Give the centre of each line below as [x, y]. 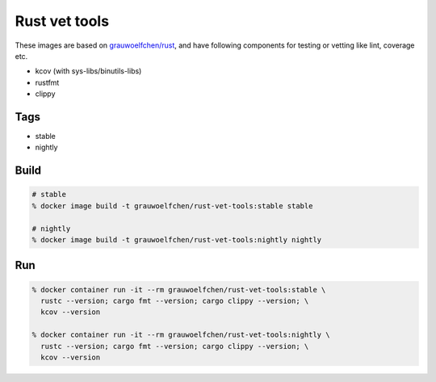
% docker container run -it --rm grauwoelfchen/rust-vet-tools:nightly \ [181, 335]
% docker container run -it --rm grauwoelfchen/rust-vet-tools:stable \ [179, 290]
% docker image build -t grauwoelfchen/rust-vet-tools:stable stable [172, 206]
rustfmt [47, 82]
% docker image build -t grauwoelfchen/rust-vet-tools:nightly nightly [177, 239]
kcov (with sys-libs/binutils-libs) [88, 71]
